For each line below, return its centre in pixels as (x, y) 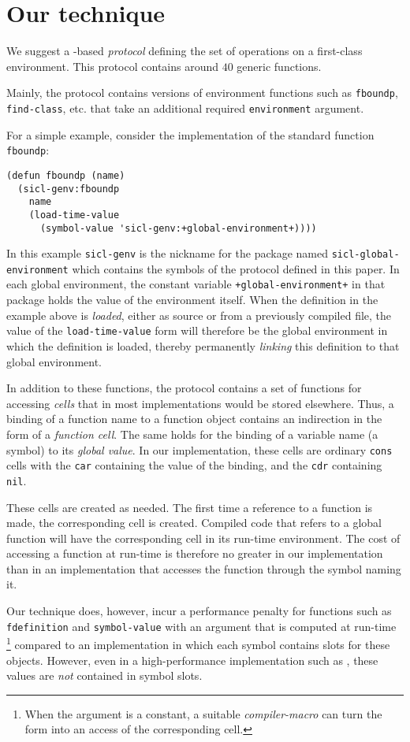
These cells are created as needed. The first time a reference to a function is (190, 507)
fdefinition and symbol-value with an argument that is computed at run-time (201, 626)
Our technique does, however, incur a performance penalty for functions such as (199, 611)
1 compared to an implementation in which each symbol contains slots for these (198, 643)
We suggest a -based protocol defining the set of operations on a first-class (184, 51)
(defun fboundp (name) (66, 175)
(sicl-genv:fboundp (69, 189)
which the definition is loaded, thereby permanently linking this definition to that (203, 345)
